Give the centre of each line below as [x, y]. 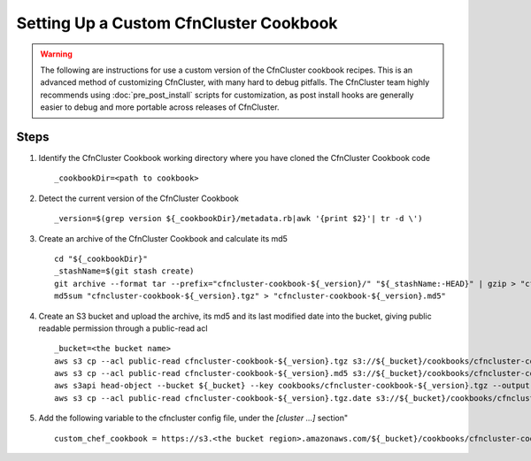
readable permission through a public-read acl [123, 328]
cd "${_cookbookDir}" [101, 258]
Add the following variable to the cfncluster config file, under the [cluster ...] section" [193, 418]
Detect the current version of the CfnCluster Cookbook [139, 198]
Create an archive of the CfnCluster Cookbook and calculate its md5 [163, 238]
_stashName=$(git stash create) [124, 271]
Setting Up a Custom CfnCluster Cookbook [177, 23]
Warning [56, 54]
